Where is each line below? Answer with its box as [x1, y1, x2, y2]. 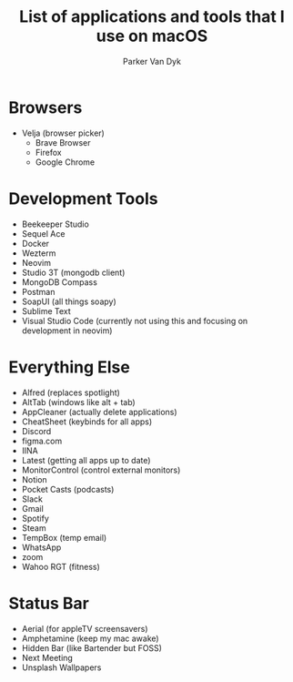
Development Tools [8, 188, 158, 209]
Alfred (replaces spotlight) [21, 387, 120, 398]
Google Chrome [35, 157, 96, 168]
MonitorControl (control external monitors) [21, 464, 181, 475]
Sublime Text [21, 305, 72, 316]
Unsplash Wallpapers [21, 662, 102, 673]
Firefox [35, 147, 62, 158]
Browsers [8, 97, 83, 117]
